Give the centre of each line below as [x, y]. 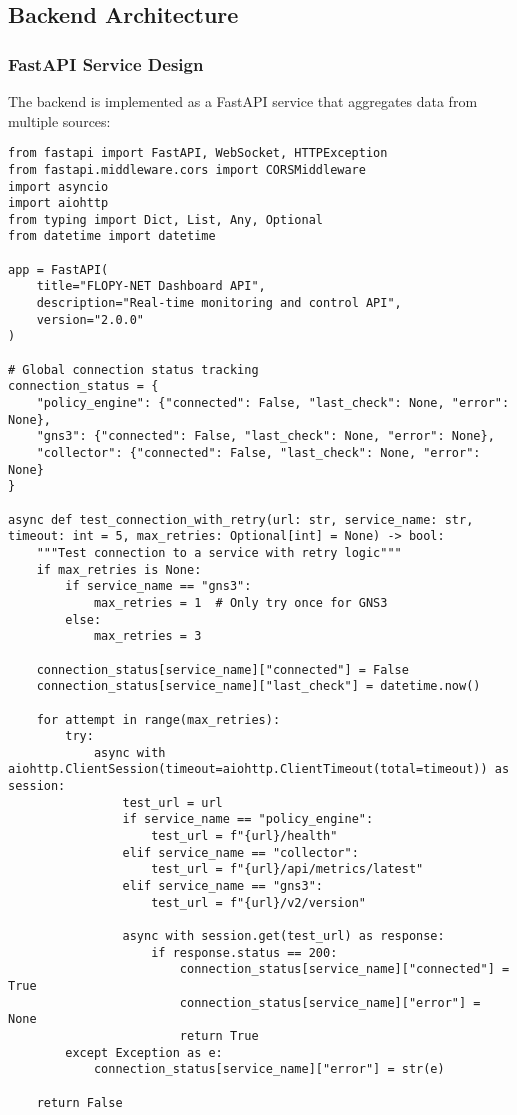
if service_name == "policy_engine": [248, 819]
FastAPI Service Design [106, 63]
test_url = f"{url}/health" [244, 836]
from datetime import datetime [112, 236]
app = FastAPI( [58, 269]
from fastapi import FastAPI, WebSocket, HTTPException [198, 153]
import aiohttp [58, 203]
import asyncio [58, 186]
